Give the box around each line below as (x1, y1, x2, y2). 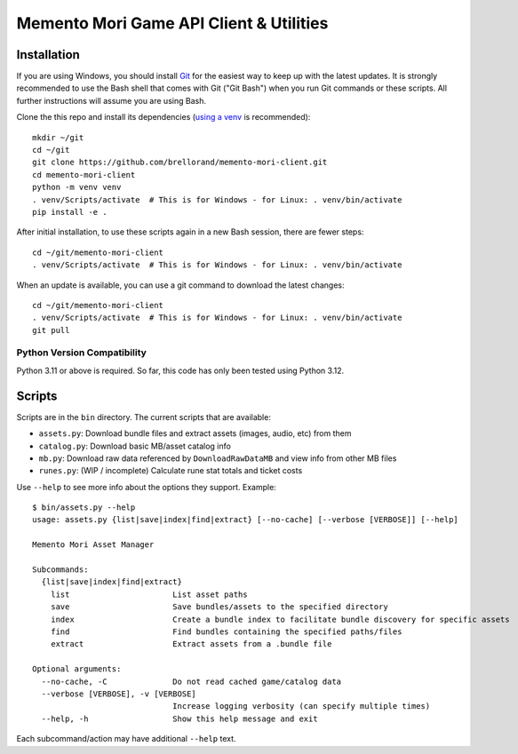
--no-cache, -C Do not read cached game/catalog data (41, 676, 342, 687)
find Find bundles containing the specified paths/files (50, 627, 402, 637)
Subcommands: (32, 565, 89, 575)
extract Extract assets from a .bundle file (50, 639, 332, 649)
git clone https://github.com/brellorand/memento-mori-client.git (32, 157, 328, 168)
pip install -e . (32, 207, 108, 217)
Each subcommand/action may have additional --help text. (16, 734, 236, 744)
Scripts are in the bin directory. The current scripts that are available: (16, 411, 271, 422)
